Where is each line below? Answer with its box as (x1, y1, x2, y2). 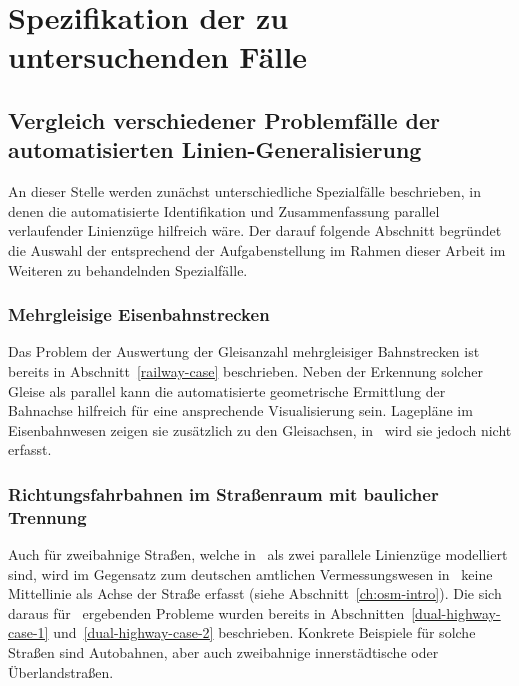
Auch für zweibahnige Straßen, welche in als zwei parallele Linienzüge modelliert (8, 544, 508, 565)
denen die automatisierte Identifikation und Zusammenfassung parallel (8, 200, 440, 221)
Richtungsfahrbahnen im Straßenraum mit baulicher (8, 481, 439, 506)
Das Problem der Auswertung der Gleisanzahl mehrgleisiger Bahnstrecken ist (8, 341, 480, 362)
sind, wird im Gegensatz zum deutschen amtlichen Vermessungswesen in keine (8, 563, 493, 584)
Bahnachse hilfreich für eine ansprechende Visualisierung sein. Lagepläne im (8, 400, 473, 421)
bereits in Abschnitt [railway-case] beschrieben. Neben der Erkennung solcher (8, 360, 483, 381)
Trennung (8, 504, 87, 529)
